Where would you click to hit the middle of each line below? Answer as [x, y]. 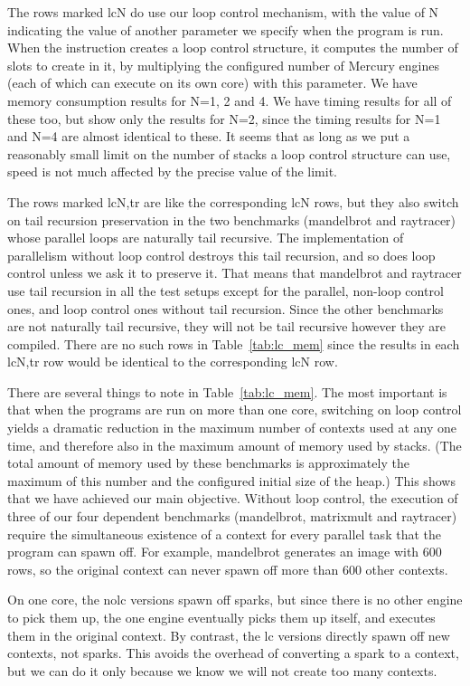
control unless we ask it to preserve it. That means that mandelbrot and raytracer [235, 273]
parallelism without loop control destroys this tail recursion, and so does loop [221, 255]
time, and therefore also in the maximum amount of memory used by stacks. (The [235, 445]
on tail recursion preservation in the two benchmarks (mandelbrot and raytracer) [232, 219]
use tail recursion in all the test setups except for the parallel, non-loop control [226, 290]
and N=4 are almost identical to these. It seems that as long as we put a [209, 136]
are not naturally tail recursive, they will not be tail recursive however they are [227, 326]
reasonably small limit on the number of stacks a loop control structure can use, [229, 153]
